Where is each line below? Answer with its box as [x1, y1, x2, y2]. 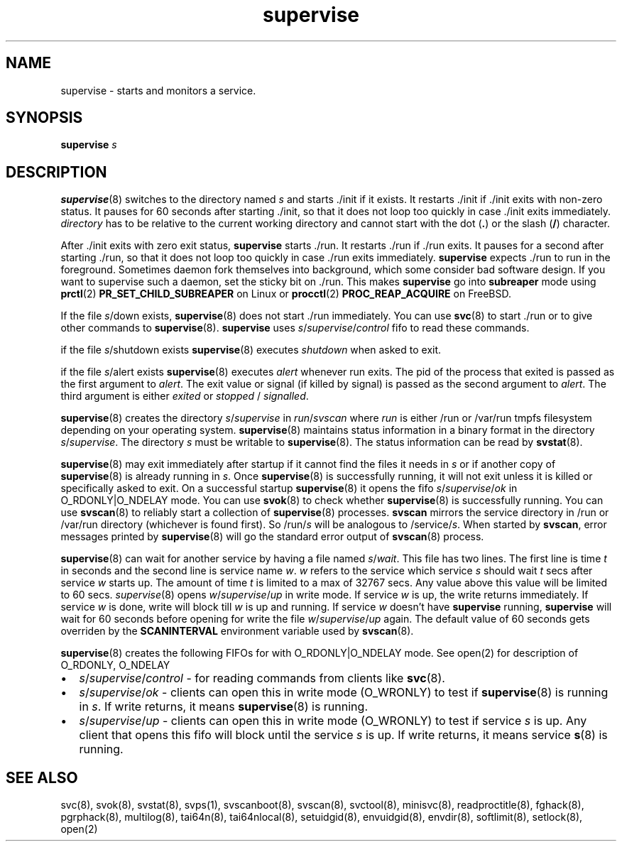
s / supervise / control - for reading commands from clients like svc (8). [79, 671, 445, 686]
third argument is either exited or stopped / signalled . [60, 390, 309, 403]
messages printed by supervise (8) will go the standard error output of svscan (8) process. [60, 530, 484, 543]
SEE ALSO [6, 768, 78, 787]
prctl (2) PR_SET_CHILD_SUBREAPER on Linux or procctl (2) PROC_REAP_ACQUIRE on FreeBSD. [60, 288, 512, 300]
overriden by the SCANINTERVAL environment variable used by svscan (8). [60, 625, 414, 638]
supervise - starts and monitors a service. [60, 84, 256, 97]
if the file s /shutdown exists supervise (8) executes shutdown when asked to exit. [60, 344, 442, 356]
